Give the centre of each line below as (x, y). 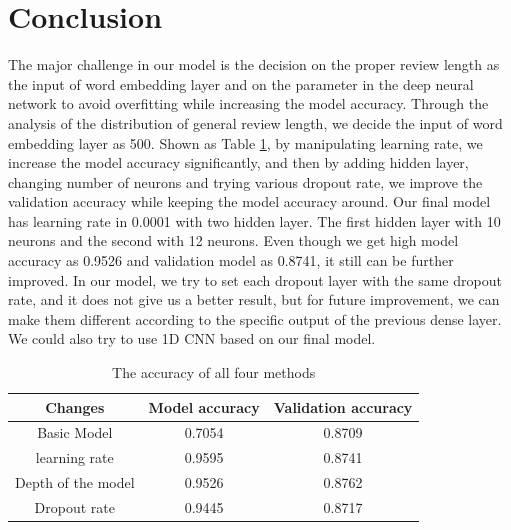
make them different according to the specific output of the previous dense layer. (255, 318)
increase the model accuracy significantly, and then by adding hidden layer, (238, 162)
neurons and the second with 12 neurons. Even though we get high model (233, 240)
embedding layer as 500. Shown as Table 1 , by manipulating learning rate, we (245, 142)
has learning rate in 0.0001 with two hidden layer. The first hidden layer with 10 (254, 220)
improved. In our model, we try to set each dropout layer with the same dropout (255, 279)
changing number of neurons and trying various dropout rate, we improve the (245, 181)
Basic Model (75, 432)
